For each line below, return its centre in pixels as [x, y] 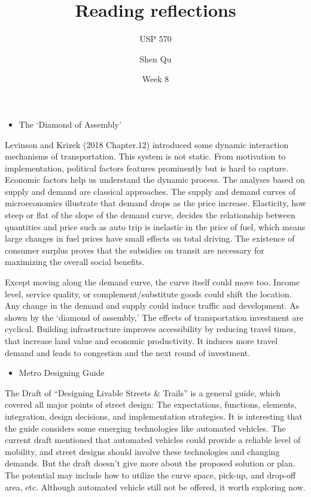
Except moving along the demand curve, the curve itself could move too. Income [153, 282]
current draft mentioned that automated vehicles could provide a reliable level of [153, 440]
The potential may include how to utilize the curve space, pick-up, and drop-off [150, 475]
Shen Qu [155, 58]
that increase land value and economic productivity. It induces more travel [141, 341]
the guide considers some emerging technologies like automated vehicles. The [145, 428]
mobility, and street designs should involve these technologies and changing [142, 451]
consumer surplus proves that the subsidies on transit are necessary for [135, 250]
